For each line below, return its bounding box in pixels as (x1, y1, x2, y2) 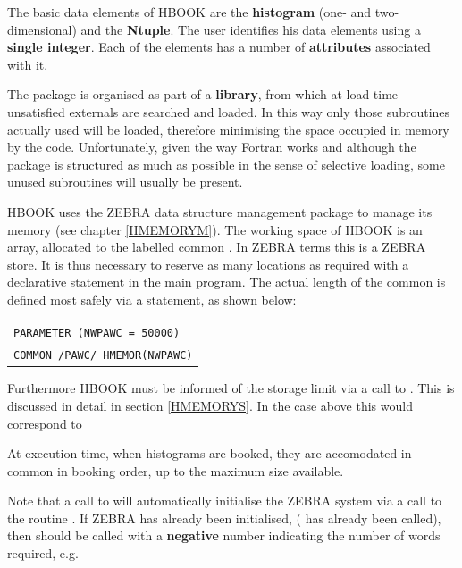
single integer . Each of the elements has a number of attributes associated (7, 38, 431, 56)
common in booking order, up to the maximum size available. (7, 461, 344, 480)
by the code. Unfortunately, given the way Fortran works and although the (7, 138, 416, 156)
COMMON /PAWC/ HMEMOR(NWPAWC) (13, 349, 193, 363)
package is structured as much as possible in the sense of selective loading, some (7, 155, 445, 173)
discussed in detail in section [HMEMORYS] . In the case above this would (7, 396, 413, 414)
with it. (7, 54, 48, 73)
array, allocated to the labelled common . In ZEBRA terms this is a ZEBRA (7, 238, 426, 256)
